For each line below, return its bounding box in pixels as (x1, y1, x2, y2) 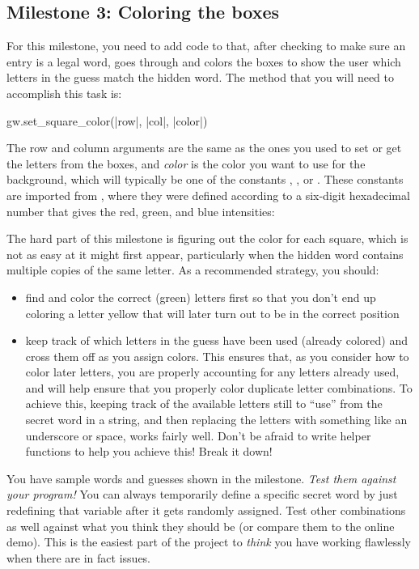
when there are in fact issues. (6, 549, 151, 566)
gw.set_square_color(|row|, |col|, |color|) (6, 112, 208, 129)
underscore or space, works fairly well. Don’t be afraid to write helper (25, 427, 371, 444)
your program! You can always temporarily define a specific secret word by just (6, 486, 398, 503)
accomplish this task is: (6, 84, 122, 101)
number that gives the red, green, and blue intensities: (6, 202, 275, 219)
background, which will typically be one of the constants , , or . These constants (6, 171, 404, 188)
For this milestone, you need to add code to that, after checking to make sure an (6, 37, 406, 54)
